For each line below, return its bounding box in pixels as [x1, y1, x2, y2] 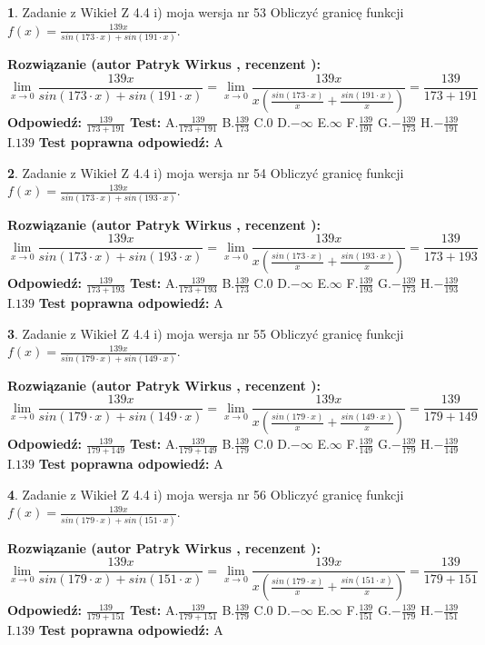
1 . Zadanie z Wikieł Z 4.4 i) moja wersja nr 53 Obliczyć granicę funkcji [7, 3, 404, 21]
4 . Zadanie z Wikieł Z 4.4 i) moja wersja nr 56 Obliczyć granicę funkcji [7, 484, 404, 503]
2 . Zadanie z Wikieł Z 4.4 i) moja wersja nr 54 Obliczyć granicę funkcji [7, 163, 404, 182]
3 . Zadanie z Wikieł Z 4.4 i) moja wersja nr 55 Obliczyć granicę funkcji [7, 323, 404, 342]
